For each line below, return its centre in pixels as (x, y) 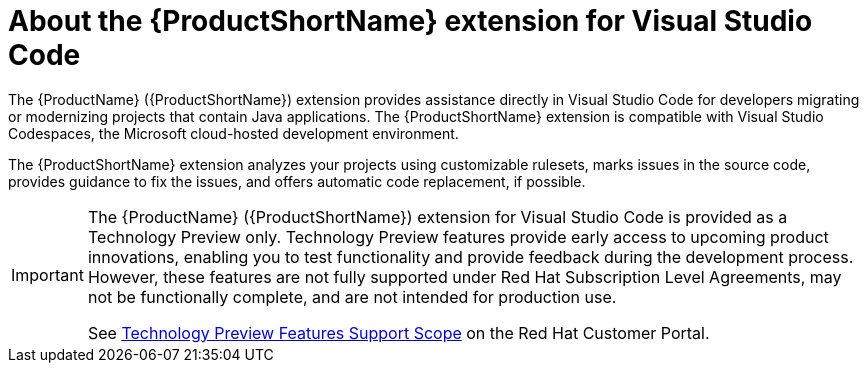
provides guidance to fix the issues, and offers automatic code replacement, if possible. (297, 181)
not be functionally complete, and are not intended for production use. (352, 296)
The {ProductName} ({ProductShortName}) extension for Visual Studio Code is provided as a (437, 216)
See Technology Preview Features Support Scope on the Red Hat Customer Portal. (398, 332)
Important (47, 274)
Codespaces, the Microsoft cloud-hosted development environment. (233, 133)
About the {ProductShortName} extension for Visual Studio (410, 21)
